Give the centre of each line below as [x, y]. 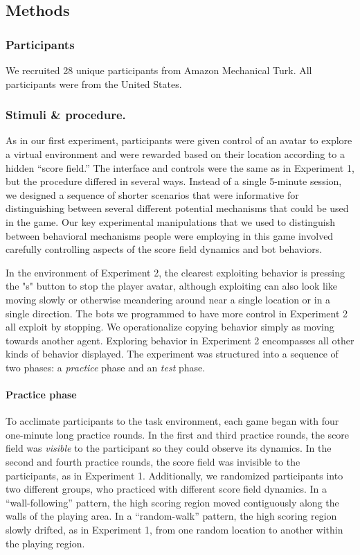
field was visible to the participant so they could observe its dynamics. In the [169, 448]
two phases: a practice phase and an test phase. [106, 367]
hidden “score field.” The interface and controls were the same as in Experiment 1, [180, 167]
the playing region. [45, 543]
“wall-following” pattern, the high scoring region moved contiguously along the [172, 502]
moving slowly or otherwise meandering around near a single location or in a [168, 299]
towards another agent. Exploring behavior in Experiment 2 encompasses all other [180, 340]
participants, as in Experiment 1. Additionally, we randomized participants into [174, 475]
